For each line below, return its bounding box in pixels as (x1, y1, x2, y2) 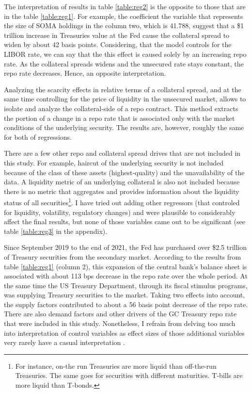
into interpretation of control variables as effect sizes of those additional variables (4, 327, 245, 338)
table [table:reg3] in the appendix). (4, 226, 108, 236)
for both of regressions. (4, 131, 72, 142)
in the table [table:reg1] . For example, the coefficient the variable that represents (4, 11, 243, 21)
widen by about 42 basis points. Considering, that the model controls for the (4, 39, 232, 49)
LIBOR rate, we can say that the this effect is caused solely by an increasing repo (4, 49, 247, 59)
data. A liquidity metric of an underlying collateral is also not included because (4, 177, 240, 187)
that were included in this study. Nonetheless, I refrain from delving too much (4, 318, 236, 328)
